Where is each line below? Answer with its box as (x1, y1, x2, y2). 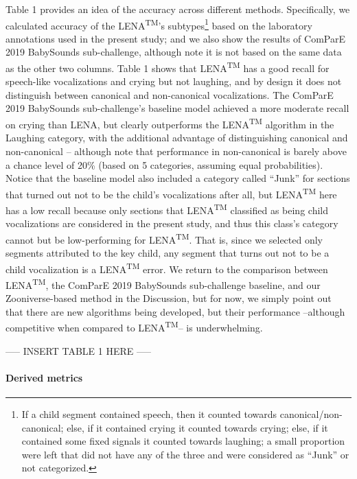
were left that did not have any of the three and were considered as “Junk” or (21, 447, 349, 461)
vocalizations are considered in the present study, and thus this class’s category (5, 216, 338, 231)
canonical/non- (279, 406, 343, 421)
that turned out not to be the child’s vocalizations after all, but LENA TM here (5, 185, 337, 201)
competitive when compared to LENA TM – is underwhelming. (5, 318, 263, 334)
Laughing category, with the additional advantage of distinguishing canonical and (5, 130, 348, 145)
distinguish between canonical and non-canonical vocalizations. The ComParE (5, 87, 334, 102)
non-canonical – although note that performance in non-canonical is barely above (5, 143, 347, 158)
